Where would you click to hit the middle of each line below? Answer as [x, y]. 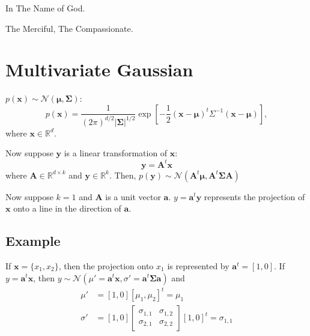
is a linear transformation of [116, 153]
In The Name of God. [45, 8]
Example [33, 241]
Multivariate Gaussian [99, 69]
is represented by [198, 265]
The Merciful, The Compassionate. [69, 28]
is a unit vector [133, 196]
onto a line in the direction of [67, 208]
